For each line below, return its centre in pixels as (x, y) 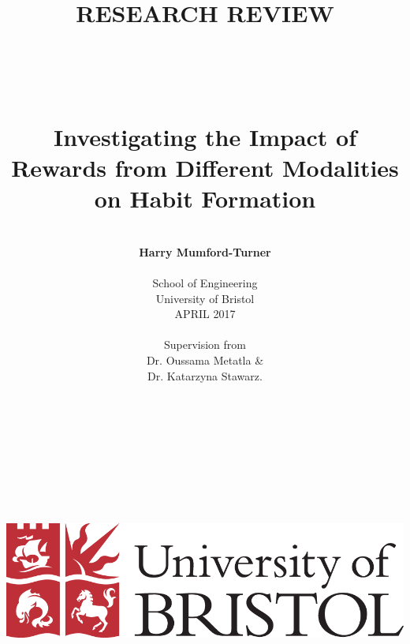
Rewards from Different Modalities (205, 168)
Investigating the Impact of (205, 136)
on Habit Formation (205, 198)
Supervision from (205, 344)
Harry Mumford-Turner (205, 251)
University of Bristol (205, 298)
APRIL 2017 (205, 314)
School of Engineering (205, 283)
